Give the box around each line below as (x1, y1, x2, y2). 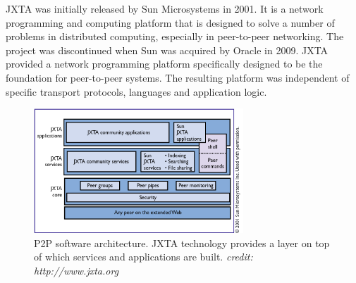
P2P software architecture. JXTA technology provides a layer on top (34, 235, 330, 250)
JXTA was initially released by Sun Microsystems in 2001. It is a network (6, 1, 324, 15)
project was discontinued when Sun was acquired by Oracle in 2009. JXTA (6, 42, 329, 57)
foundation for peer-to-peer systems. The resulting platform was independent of (6, 70, 350, 84)
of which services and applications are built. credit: (34, 249, 253, 264)
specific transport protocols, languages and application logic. (6, 84, 267, 99)
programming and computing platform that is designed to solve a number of (6, 15, 335, 30)
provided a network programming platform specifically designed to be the (6, 56, 323, 71)
